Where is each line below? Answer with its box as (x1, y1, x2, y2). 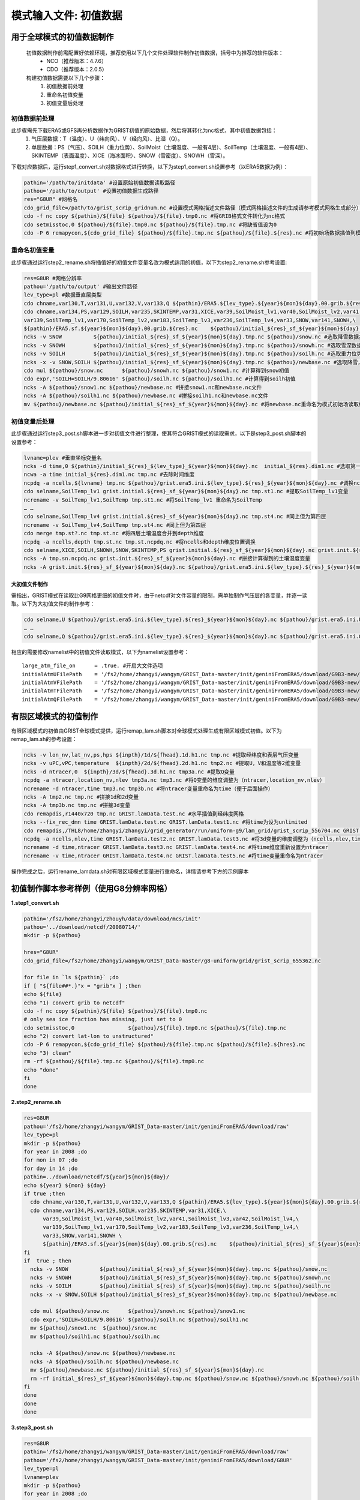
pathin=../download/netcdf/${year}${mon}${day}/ (23, 1174, 170, 1180)
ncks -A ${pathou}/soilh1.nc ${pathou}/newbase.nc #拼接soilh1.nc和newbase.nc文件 (23, 392, 269, 399)
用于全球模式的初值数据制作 (11, 32, 114, 42)
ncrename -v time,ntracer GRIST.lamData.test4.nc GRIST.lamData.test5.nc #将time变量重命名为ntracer (23, 852, 323, 859)
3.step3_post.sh (11, 1424, 53, 1431)
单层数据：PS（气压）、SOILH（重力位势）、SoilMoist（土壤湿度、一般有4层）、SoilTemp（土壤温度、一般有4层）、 (31, 143, 311, 151)
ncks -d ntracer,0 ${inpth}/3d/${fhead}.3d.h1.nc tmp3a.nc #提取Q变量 (23, 768, 235, 775)
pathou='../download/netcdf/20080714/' (23, 924, 141, 931)
